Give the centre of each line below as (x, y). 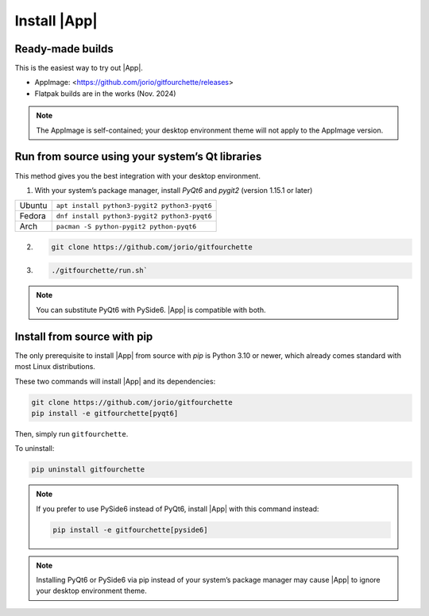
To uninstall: (35, 449)
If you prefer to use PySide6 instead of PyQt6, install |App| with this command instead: (178, 509)
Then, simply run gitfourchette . (71, 433)
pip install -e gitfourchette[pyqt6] (105, 413)
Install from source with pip (84, 336)
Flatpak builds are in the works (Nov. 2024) (105, 93)
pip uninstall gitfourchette (88, 470)
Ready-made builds (64, 49)
